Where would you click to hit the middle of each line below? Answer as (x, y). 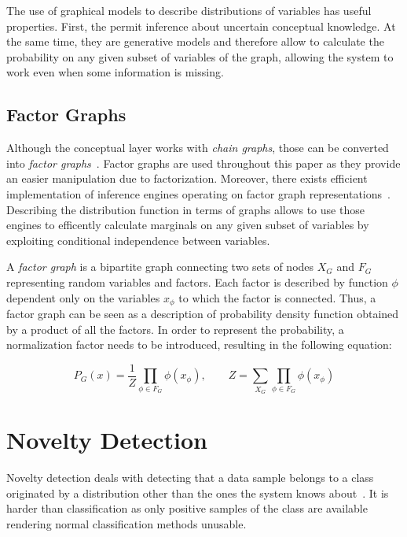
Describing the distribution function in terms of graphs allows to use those (185, 209)
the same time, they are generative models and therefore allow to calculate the (195, 41)
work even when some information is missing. (115, 72)
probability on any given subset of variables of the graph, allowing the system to (200, 56)
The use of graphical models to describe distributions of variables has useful (189, 10)
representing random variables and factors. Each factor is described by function (197, 281)
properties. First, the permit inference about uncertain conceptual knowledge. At (201, 26)
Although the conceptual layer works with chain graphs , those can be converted (198, 148)
